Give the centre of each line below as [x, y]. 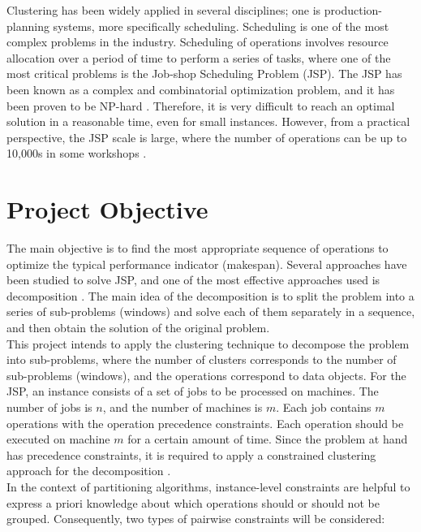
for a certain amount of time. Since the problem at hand [268, 439]
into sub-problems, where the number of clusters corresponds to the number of [202, 359]
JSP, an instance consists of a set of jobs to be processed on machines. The [193, 391]
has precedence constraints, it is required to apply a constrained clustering [191, 454]
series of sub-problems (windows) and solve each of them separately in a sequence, [211, 311]
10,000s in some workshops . [77, 153]
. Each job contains [324, 407]
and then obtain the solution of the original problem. [138, 328]
